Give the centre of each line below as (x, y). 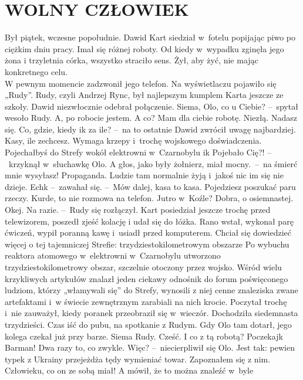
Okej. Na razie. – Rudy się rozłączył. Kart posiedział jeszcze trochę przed (138, 210)
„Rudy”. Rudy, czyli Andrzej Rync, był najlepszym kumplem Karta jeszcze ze (144, 95)
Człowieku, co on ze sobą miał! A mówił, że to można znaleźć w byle (129, 370)
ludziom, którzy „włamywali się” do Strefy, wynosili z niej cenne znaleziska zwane (151, 290)
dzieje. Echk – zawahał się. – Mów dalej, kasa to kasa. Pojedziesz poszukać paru (150, 186)
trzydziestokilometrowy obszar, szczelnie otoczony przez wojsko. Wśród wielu (143, 267)
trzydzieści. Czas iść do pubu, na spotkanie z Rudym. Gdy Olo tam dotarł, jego (148, 324)
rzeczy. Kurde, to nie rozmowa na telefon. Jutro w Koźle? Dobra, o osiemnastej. (149, 198)
